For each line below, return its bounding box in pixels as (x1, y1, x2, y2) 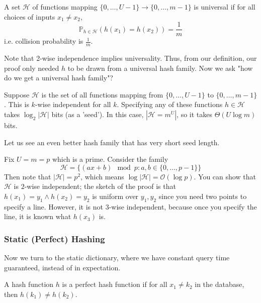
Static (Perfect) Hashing (4, 232, 105, 245)
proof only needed (4, 62, 59, 73)
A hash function (4, 279, 54, 289)
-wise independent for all (35, 99, 111, 110)
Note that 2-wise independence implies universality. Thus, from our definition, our (4, 53, 257, 63)
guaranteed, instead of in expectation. (4, 262, 121, 272)
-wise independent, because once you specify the (109, 201, 257, 212)
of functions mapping (32, 2, 98, 12)
